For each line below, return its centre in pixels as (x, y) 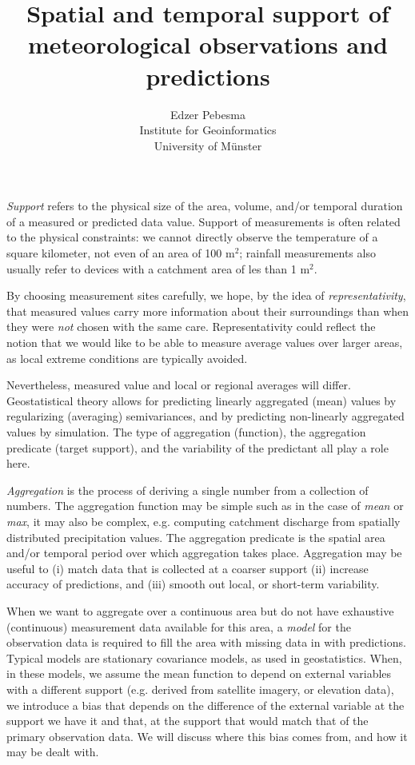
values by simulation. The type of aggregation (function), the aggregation (186, 432)
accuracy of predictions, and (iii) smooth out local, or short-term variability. (193, 584)
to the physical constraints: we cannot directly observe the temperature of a (192, 237)
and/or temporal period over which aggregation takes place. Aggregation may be (204, 553)
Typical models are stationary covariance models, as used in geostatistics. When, (204, 657)
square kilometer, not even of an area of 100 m (121, 253)
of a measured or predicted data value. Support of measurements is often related (204, 221)
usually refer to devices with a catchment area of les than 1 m (158, 268)
